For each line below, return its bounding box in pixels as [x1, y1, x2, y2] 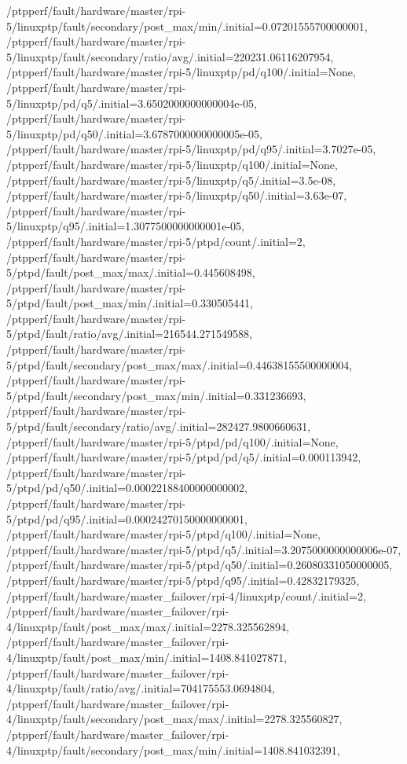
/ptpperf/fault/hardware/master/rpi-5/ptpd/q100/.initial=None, [6, 526, 321, 542]
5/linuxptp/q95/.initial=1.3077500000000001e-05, [6, 218, 245, 234]
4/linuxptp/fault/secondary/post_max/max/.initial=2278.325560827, [6, 711, 343, 727]
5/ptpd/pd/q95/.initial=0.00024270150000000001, [6, 510, 247, 527]
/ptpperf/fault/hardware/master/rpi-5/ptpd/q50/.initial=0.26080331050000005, [6, 556, 393, 573]
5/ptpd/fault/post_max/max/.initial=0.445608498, [6, 264, 255, 281]
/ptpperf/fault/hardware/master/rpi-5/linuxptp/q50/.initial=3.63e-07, [6, 187, 347, 204]
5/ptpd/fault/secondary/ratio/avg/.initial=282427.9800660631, [6, 418, 311, 435]
